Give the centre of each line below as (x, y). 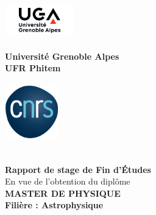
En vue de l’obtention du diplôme (68, 181)
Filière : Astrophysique (54, 205)
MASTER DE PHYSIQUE (63, 193)
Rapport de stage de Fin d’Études (78, 169)
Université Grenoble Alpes (62, 56)
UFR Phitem (33, 68)
